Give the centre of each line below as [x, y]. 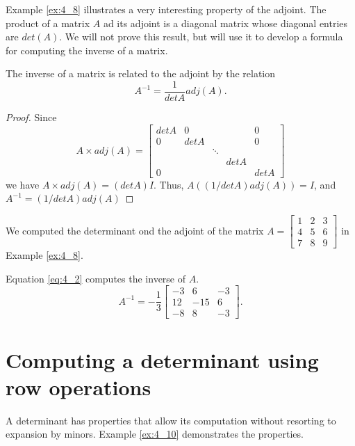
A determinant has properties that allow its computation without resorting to [171, 420]
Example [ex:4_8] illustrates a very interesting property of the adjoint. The [166, 9]
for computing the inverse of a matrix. [87, 50]
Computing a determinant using [162, 359]
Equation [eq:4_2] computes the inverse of [96, 278]
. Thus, [169, 184]
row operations [79, 387]
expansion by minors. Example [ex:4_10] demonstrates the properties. [155, 434]
